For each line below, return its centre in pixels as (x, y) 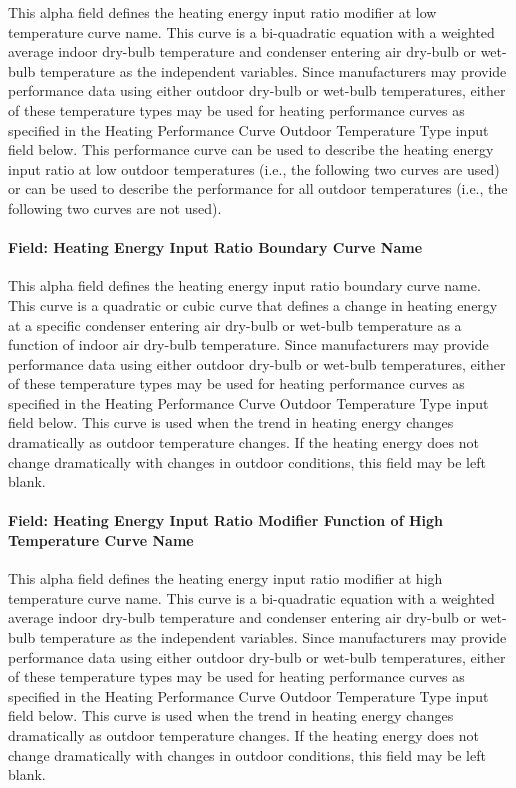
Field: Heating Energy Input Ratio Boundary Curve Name (215, 247)
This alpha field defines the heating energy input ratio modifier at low (222, 12)
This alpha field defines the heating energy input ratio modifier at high (225, 578)
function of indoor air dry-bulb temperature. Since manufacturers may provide (248, 344)
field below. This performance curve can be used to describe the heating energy (251, 149)
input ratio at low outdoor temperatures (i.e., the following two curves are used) (254, 168)
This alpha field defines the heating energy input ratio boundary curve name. (244, 285)
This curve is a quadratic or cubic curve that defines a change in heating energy (253, 304)
